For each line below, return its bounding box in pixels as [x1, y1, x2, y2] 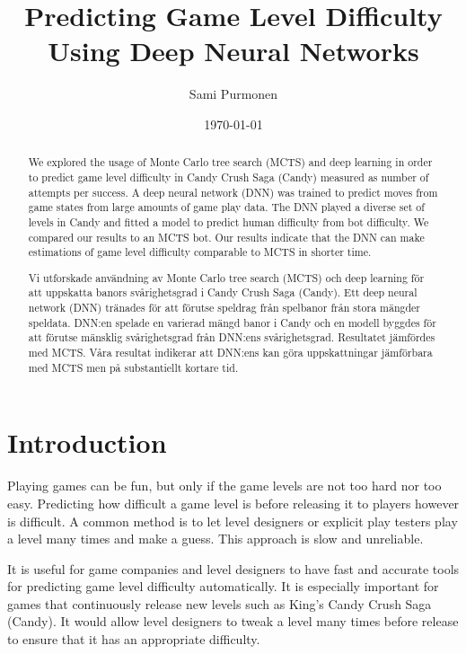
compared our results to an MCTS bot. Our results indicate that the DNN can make [28, 229, 425, 244]
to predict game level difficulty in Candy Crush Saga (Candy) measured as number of [28, 169, 429, 184]
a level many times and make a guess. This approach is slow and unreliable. [7, 529, 424, 548]
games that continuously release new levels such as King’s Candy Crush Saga [7, 594, 432, 613]
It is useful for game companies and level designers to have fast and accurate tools [7, 559, 460, 578]
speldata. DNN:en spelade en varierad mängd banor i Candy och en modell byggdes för [28, 314, 436, 330]
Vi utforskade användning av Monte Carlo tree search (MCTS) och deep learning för [28, 270, 425, 285]
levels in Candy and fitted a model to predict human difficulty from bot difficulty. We [28, 214, 429, 229]
